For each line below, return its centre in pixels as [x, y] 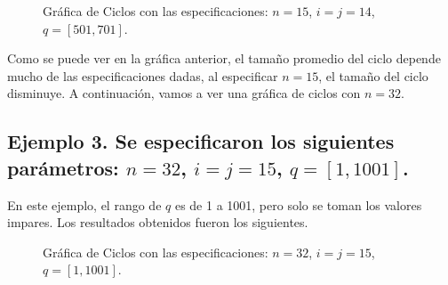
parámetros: [63, 167]
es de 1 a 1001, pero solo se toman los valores [298, 204]
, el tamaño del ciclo [373, 75]
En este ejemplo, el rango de [84, 204]
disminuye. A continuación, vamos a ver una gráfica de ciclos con [184, 93]
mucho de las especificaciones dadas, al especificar [143, 75]
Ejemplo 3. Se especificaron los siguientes [201, 141]
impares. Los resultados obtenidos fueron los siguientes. [158, 222]
